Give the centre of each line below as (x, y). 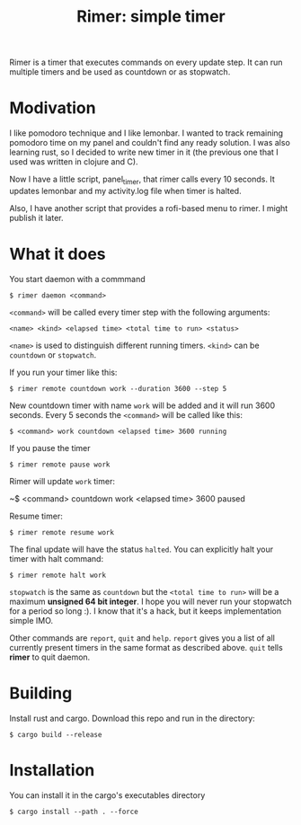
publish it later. (37, 217)
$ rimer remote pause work (60, 465)
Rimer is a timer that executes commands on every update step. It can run (146, 62)
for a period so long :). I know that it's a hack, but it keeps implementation (146, 611)
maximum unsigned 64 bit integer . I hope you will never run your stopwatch (150, 601)
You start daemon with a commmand (77, 279)
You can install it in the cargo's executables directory (107, 795)
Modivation (53, 108)
